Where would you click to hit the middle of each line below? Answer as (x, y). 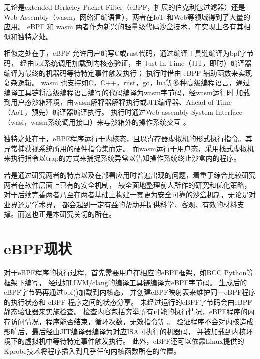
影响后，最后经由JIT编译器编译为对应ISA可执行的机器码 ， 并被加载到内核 (125, 331)
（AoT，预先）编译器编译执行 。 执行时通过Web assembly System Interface (123, 112)
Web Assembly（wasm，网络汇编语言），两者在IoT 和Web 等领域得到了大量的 (127, 17)
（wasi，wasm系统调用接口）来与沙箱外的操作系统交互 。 (97, 122)
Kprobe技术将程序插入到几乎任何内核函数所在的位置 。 (92, 350)
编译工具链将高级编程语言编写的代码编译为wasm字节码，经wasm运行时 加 (124, 92)
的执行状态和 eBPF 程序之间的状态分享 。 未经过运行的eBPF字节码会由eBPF (128, 301)
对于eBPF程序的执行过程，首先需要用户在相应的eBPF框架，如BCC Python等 (129, 272)
